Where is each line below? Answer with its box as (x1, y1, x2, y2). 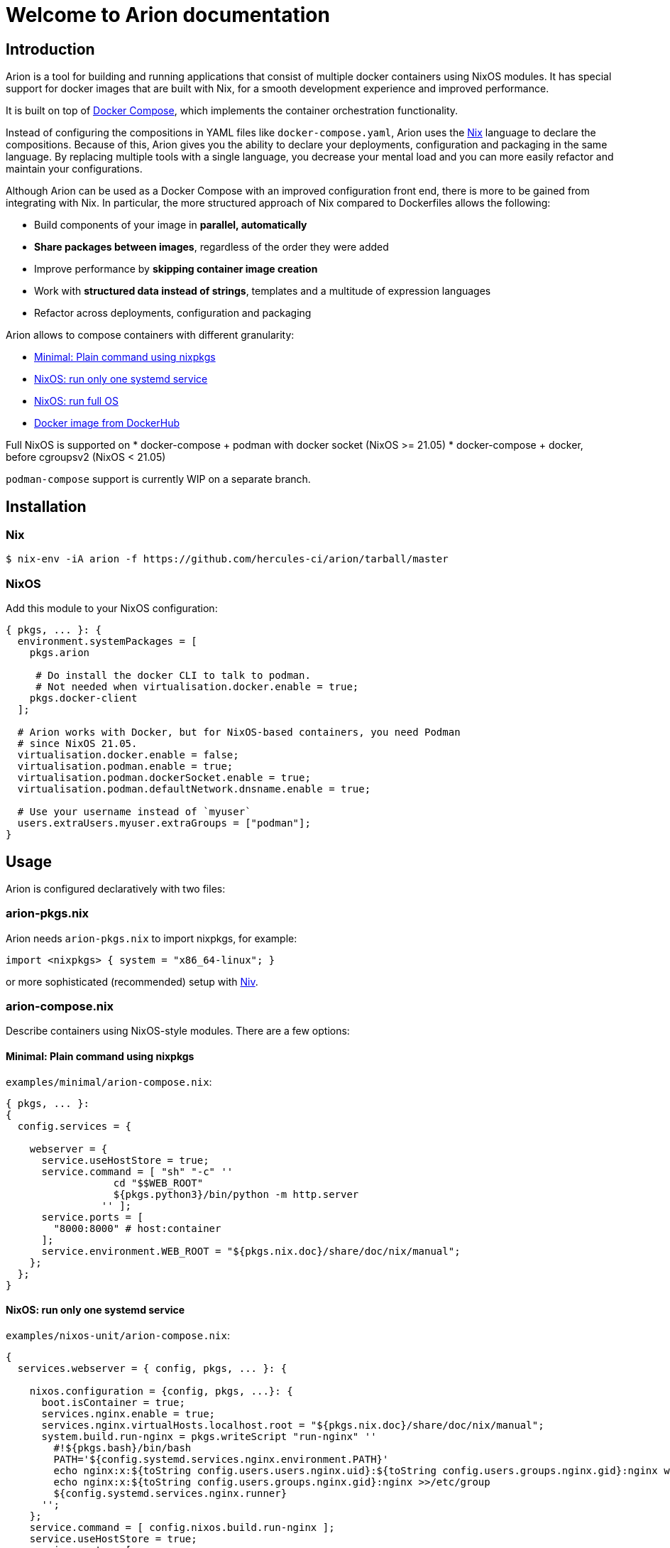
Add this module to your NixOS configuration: (6, 602, 218, 615)
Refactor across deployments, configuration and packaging (34, 307, 312, 320)
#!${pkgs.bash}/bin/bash (53, 1441, 192, 1454)
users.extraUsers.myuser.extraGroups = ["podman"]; (17, 817, 311, 829)
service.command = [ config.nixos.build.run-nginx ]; (29, 1521, 335, 1533)
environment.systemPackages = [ (17, 636, 197, 648)
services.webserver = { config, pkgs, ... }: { (17, 1362, 287, 1374)
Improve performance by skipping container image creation (34, 263, 318, 276)
